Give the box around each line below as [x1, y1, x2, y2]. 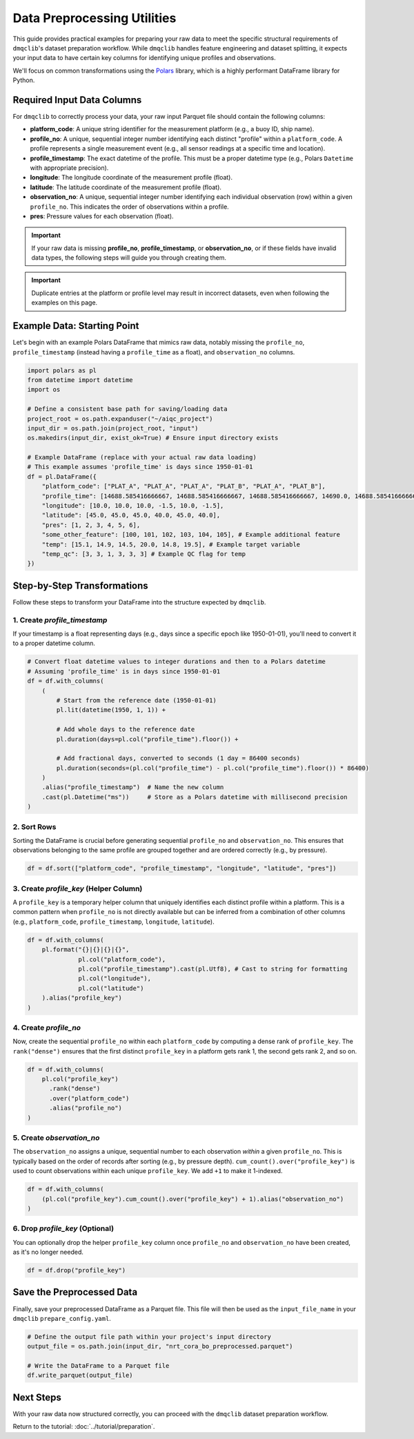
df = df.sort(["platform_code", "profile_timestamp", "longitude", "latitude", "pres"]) [27, 864, 337, 873]
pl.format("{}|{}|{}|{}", [41, 946, 130, 953]
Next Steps [12, 1391, 61, 1403]
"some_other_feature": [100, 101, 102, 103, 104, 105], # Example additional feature [41, 531, 341, 539]
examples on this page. [31, 298, 98, 307]
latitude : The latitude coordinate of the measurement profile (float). [30, 183, 222, 191]
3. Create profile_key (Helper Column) [12, 884, 143, 893]
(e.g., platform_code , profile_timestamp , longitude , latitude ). [12, 917, 215, 926]
